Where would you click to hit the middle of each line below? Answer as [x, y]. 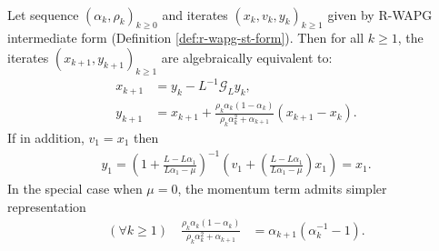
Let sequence [43, 14]
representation [47, 206]
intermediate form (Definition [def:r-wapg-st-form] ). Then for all [186, 38]
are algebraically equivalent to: [247, 57]
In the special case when [75, 189]
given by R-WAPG [380, 14]
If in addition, [46, 137]
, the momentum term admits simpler [282, 189]
